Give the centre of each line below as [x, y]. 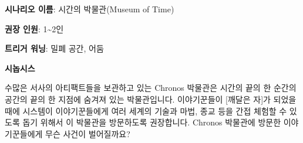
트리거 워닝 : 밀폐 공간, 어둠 [54, 48]
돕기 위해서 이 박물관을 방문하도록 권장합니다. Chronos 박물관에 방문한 [152, 122]
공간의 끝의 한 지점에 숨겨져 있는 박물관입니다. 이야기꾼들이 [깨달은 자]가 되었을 [151, 99]
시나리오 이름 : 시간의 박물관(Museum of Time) [90, 9]
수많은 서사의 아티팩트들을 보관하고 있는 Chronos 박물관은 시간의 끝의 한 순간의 [151, 88]
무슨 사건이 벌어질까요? [88, 133]
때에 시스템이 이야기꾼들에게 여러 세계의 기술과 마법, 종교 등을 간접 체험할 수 [146, 110]
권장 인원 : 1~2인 [34, 28]
